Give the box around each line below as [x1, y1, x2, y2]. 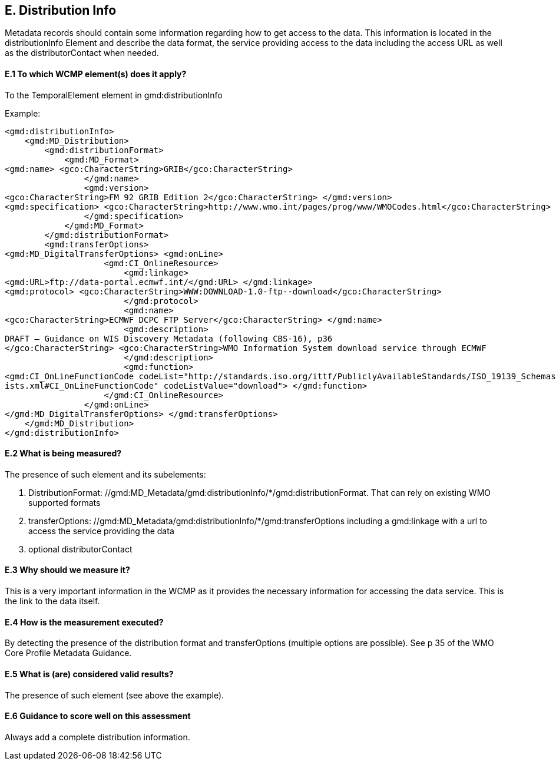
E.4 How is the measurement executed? [5, 617, 164, 627]
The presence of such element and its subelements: [5, 469, 206, 479]
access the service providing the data [28, 525, 174, 536]
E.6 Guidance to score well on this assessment [5, 711, 191, 721]
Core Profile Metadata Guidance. [5, 648, 132, 658]
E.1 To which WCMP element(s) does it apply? [5, 69, 187, 80]
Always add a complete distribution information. [5, 731, 190, 742]
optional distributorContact [28, 544, 133, 554]
